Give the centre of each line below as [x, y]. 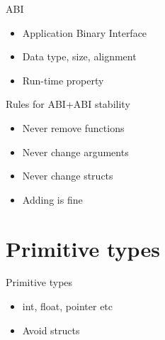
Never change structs [68, 176]
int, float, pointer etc [68, 306]
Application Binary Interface [85, 32]
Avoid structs [51, 330]
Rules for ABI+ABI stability [68, 104]
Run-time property [63, 80]
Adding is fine [52, 199]
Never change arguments [75, 152]
